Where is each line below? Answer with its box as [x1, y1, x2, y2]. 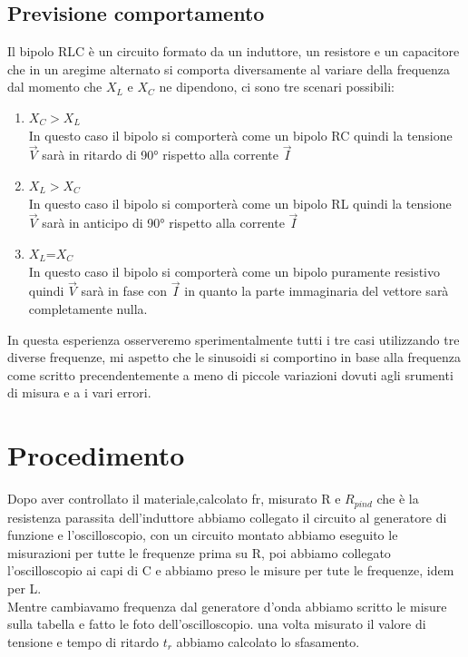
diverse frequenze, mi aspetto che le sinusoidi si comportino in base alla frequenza [7, 348, 461, 367]
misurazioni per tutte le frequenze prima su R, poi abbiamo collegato [7, 543, 391, 562]
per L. [7, 578, 42, 597]
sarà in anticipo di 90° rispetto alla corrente [42, 213, 285, 232]
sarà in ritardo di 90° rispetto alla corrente [42, 145, 279, 164]
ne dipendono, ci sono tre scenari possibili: [159, 77, 395, 96]
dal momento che [7, 77, 102, 96]
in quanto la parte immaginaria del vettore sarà [184, 281, 449, 300]
